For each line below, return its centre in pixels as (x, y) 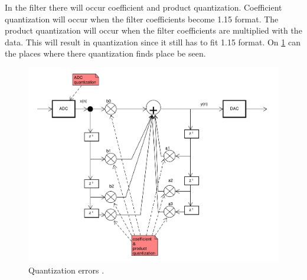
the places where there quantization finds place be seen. (105, 53)
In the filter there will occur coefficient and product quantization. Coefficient (143, 7)
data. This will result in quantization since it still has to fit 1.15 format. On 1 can (153, 42)
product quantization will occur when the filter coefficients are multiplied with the (153, 30)
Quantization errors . (66, 270)
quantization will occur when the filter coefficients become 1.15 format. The (142, 19)
